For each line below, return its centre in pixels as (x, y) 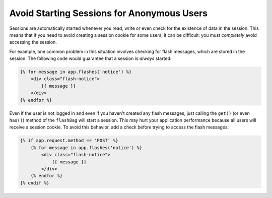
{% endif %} (35, 183)
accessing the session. (33, 42)
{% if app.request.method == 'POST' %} (69, 141)
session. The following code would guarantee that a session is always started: (90, 58)
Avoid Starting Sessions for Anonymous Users (109, 13)
